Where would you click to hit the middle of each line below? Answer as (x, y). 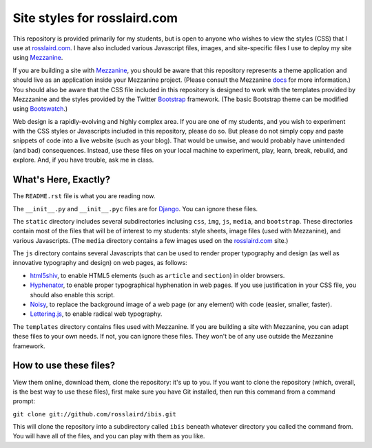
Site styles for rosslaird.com (95, 18)
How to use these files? (64, 366)
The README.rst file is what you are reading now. (84, 196)
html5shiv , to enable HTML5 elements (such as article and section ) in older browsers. (157, 275)
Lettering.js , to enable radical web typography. (96, 314)
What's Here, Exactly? (62, 180)
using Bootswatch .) (40, 109)
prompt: (24, 401)
